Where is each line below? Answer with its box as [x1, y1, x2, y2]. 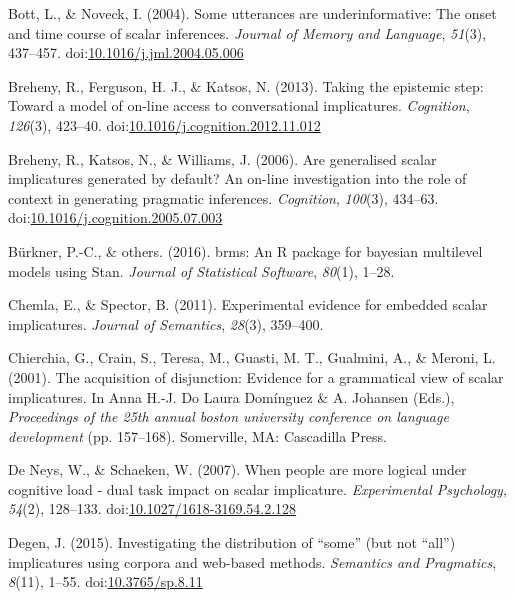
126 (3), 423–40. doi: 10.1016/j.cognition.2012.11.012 [8, 114, 321, 135]
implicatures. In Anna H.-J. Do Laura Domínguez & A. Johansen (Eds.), [8, 386, 455, 407]
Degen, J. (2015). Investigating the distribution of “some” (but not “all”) [8, 532, 456, 553]
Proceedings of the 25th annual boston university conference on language [8, 406, 449, 427]
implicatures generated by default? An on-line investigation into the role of [8, 168, 467, 189]
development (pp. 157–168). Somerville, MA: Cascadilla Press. [8, 425, 388, 446]
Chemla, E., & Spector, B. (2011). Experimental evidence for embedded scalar [8, 294, 488, 315]
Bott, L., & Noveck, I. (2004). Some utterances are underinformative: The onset [8, 3, 497, 23]
